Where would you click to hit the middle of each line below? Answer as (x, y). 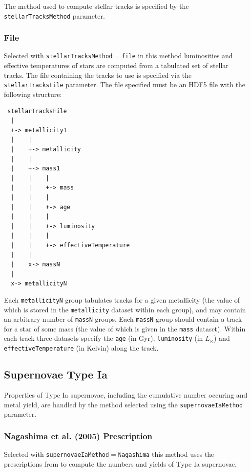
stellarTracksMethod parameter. (54, 15)
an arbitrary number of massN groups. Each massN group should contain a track (123, 319)
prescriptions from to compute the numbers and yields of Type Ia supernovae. (120, 463)
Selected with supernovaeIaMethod (57, 454)
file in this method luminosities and (177, 56)
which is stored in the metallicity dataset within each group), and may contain (125, 309)
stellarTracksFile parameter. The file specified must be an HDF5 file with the (125, 84)
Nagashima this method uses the (166, 454)
